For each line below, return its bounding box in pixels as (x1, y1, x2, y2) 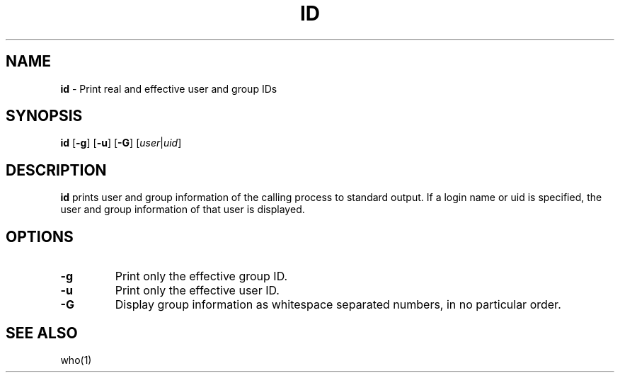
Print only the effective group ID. (115, 269, 288, 284)
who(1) (60, 353, 92, 366)
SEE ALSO (6, 323, 78, 342)
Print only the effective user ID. (115, 283, 280, 298)
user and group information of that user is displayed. (60, 203, 305, 216)
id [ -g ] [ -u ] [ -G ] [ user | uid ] (60, 137, 182, 149)
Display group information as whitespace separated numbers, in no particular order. (115, 297, 561, 312)
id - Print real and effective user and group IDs (60, 82, 277, 95)
